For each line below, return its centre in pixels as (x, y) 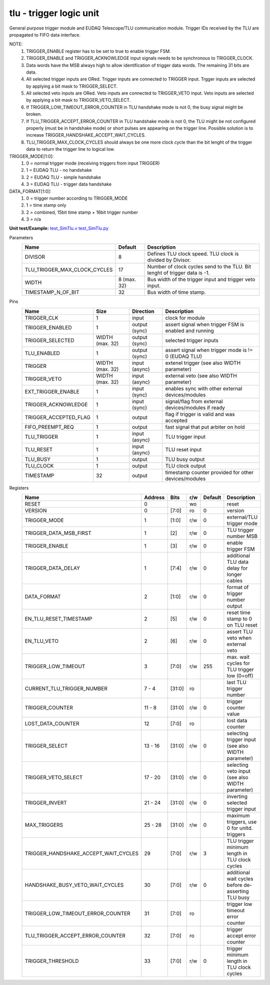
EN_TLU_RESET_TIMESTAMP (58, 619)
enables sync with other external (204, 388)
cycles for (238, 663)
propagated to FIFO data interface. (45, 35)
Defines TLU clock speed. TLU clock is (193, 254)
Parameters (21, 237)
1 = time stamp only (46, 205)
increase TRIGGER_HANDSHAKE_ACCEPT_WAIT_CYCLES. (86, 135)
